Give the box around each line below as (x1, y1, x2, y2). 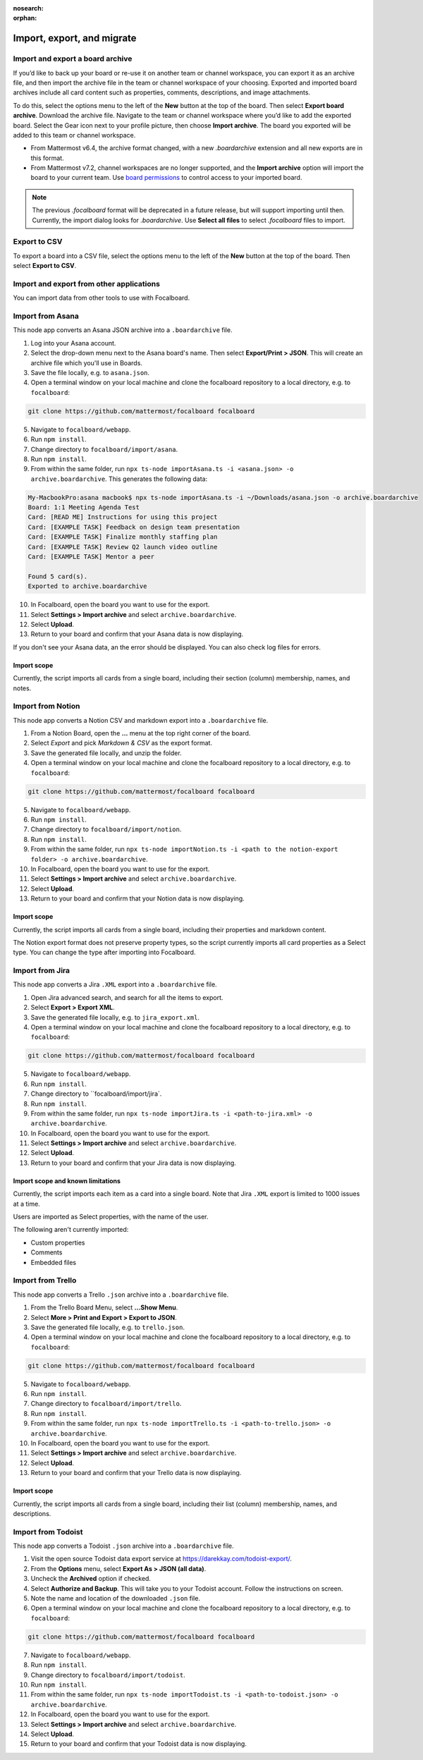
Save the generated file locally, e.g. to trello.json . (30, 1323, 185, 1331)
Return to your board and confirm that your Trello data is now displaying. (30, 1469, 242, 1477)
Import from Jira (13, 966, 70, 976)
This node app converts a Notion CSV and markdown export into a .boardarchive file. (13, 716, 269, 724)
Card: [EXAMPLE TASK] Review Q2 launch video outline (27, 543, 218, 551)
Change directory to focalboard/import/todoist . (30, 1670, 186, 1679)
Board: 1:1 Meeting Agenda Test (27, 503, 140, 511)
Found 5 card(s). (27, 572, 88, 580)
